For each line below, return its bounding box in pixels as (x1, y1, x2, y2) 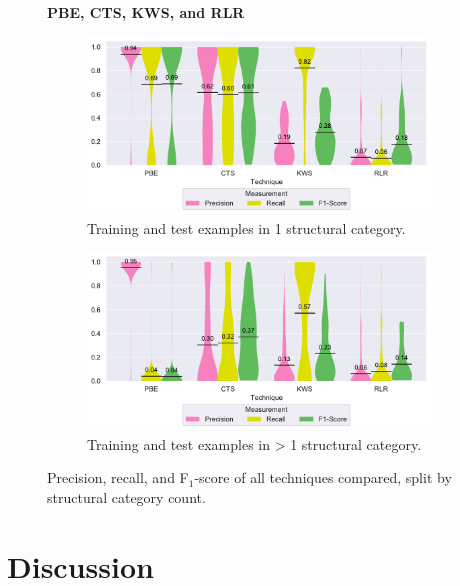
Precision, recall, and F (47, 467, 189, 488)
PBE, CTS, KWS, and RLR (47, 2, 245, 22)
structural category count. (47, 486, 206, 507)
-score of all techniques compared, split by (194, 467, 452, 488)
